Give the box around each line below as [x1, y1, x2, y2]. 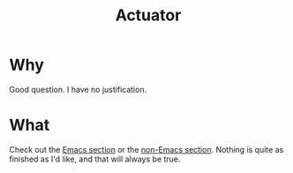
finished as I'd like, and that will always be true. [9, 154, 181, 164]
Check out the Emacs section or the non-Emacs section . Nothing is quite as [9, 144, 284, 154]
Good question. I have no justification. [9, 84, 147, 94]
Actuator [115, 5, 182, 26]
